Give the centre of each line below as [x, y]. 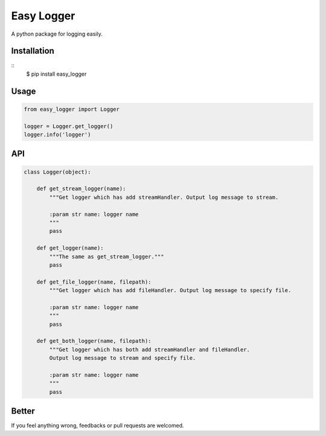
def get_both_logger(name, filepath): [94, 341]
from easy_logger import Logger [72, 109]
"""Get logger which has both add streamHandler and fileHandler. [150, 350]
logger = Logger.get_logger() [69, 126]
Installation [33, 51]
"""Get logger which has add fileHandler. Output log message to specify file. [170, 291]
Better [23, 411]
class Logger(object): [57, 172]
